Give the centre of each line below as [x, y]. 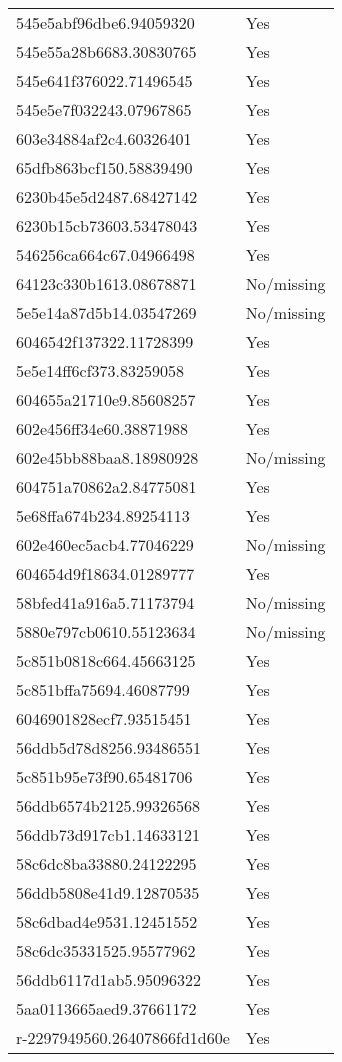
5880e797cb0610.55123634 [106, 631]
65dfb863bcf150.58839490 [104, 167]
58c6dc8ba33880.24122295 [106, 863]
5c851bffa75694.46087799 [103, 689]
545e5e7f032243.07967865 [104, 109]
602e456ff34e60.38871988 [102, 428]
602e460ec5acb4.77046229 [105, 544]
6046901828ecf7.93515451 [104, 718]
